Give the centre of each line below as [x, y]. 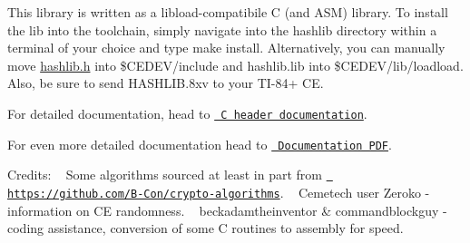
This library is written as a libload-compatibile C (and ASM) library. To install [228, 12]
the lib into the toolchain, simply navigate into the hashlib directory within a [222, 29]
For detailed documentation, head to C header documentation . [187, 113]
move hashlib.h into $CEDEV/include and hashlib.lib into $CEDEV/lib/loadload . [235, 65]
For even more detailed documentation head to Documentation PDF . [200, 144]
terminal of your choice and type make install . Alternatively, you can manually [226, 48]
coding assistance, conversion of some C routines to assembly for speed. [206, 228]
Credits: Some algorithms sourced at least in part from [165, 175]
